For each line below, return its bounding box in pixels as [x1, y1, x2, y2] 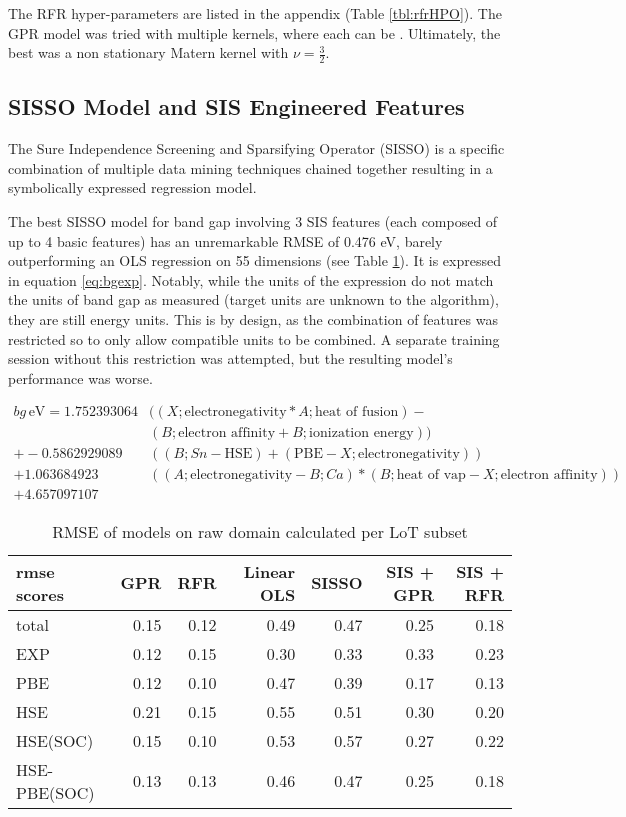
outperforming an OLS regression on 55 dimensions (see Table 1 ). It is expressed [8, 250, 501, 271]
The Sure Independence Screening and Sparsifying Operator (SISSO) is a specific [8, 138, 505, 159]
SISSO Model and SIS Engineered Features [8, 91, 465, 122]
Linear [243, 559, 296, 583]
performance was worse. [8, 367, 153, 388]
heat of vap [396, 468, 466, 483]
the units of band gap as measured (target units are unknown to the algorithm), [8, 289, 499, 310]
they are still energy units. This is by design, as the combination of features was [8, 308, 498, 329]
